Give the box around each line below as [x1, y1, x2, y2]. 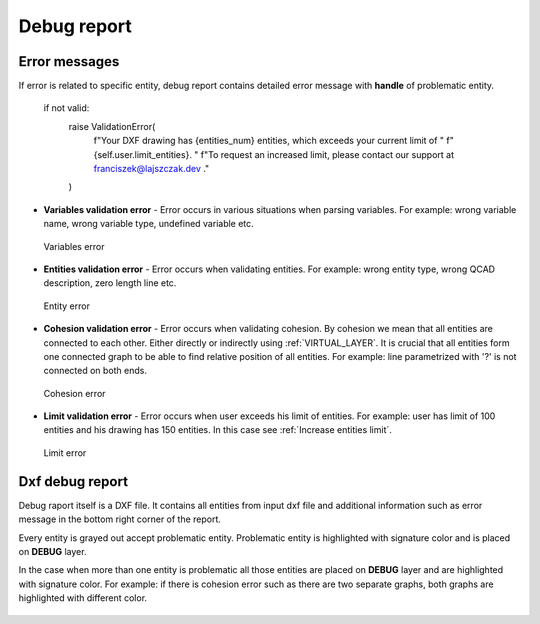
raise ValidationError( [68, 120, 156, 132]
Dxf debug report [18, 473, 129, 490]
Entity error [43, 300, 90, 312]
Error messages [18, 53, 120, 70]
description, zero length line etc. [43, 277, 177, 289]
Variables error [43, 240, 105, 252]
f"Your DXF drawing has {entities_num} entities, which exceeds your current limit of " [93, 135, 445, 147]
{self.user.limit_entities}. [93, 148, 192, 160]
